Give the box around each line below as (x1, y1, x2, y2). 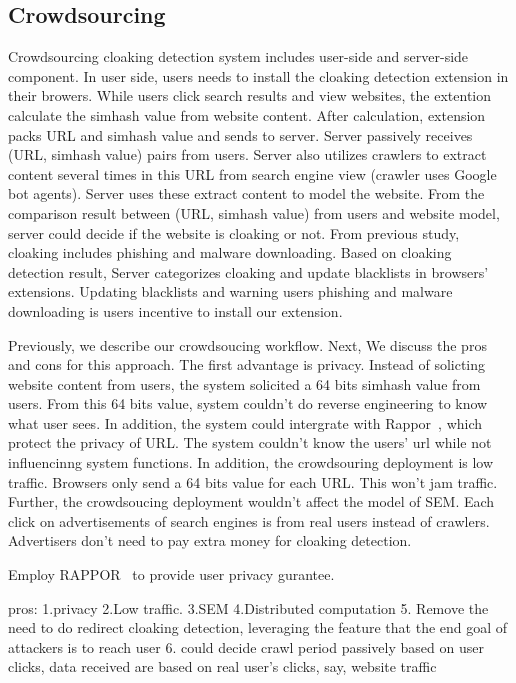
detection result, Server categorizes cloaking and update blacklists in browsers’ (8, 261, 489, 282)
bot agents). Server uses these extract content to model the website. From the (8, 183, 485, 204)
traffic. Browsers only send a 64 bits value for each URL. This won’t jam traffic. (8, 471, 498, 492)
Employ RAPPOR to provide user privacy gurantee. (8, 564, 335, 585)
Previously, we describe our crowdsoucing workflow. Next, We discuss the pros (8, 334, 487, 355)
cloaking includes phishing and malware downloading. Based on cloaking (8, 242, 452, 263)
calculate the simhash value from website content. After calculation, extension (8, 104, 486, 125)
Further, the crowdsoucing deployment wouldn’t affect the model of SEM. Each (8, 491, 495, 512)
